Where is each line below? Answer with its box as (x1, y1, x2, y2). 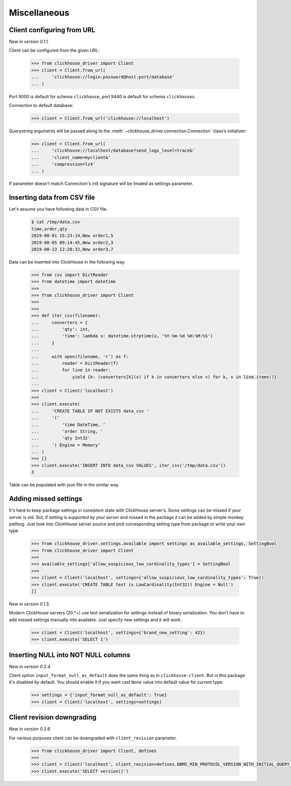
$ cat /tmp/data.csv (31, 219, 80, 225)
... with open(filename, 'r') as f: (31, 354, 129, 359)
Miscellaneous (9, 7, 70, 18)
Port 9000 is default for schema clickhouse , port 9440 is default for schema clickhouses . (9, 93, 196, 99)
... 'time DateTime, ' (31, 422, 106, 428)
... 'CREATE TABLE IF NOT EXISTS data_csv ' (31, 408, 149, 413)
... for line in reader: (31, 367, 111, 373)
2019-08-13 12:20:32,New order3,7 (31, 246, 113, 252)
